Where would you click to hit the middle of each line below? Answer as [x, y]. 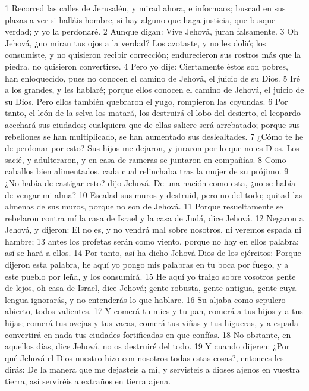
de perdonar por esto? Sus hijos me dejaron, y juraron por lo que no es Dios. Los [152, 148]
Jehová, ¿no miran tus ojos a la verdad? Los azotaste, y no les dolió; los [135, 43]
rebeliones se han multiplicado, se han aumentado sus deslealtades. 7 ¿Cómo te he [154, 136]
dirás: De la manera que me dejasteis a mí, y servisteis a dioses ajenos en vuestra [152, 369]
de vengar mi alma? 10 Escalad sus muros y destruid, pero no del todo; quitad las [154, 194]
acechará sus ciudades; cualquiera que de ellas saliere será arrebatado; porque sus [152, 124]
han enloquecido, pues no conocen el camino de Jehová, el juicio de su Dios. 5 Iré [152, 78]
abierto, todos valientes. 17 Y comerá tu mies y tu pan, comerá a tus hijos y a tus [154, 311]
